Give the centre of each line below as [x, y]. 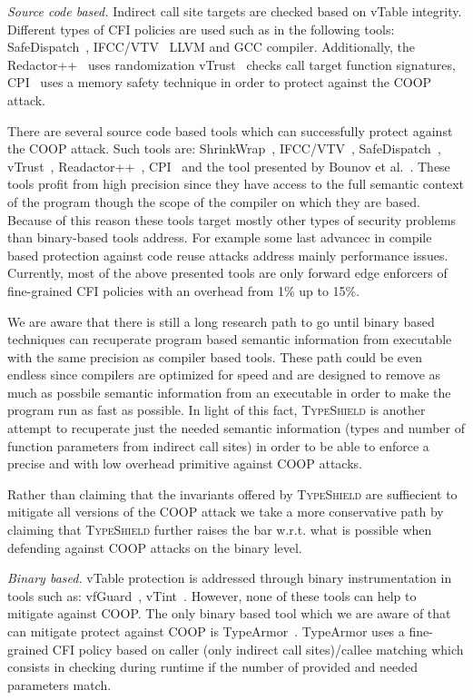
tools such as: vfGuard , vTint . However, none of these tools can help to [212, 595]
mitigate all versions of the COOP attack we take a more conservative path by [226, 512]
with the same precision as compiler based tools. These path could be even [215, 356]
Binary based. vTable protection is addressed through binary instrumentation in [230, 578]
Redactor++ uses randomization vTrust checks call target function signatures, [232, 64]
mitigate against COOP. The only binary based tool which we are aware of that [229, 613]
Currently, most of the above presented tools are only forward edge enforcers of [227, 273]
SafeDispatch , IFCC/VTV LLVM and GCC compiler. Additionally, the [212, 47]
